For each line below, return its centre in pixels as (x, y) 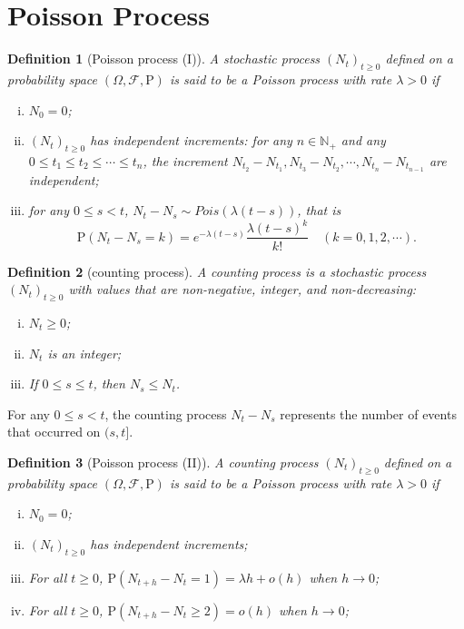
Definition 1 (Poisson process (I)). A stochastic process (164, 59)
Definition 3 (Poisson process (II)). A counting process (163, 462)
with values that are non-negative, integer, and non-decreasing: (242, 289)
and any (363, 140)
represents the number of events (368, 413)
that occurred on (54, 432)
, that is (319, 210)
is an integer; (84, 353)
